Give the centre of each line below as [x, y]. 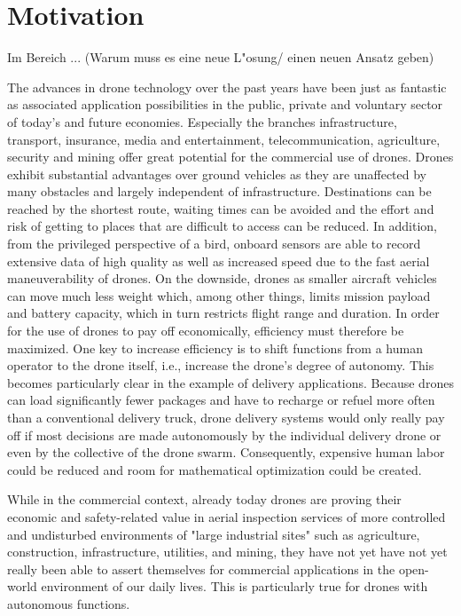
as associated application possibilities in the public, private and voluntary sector [225, 104]
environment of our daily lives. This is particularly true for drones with [234, 586]
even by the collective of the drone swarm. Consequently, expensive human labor [226, 452]
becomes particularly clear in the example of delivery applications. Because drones [230, 382]
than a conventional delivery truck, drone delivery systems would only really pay [226, 417]
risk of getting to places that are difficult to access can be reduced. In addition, [222, 226]
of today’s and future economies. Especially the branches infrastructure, [202, 121]
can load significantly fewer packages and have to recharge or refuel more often [221, 400]
